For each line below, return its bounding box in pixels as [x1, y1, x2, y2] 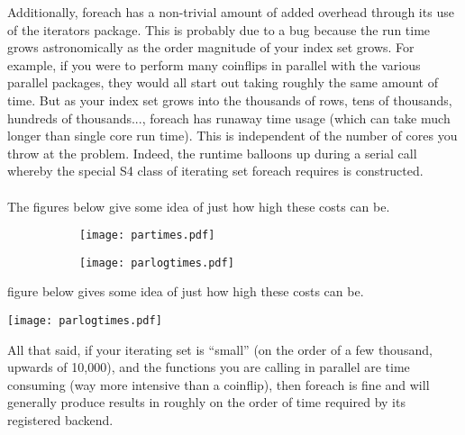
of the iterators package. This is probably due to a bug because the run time [7, 20, 431, 39]
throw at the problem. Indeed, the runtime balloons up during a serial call [7, 143, 417, 162]
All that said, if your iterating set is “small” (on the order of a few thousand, [7, 340, 433, 358]
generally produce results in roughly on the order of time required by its [7, 393, 406, 412]
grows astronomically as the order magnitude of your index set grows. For [7, 38, 415, 57]
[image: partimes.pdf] [79, 229, 215, 242]
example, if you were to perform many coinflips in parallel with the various [7, 55, 421, 74]
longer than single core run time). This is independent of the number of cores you [7, 126, 458, 145]
